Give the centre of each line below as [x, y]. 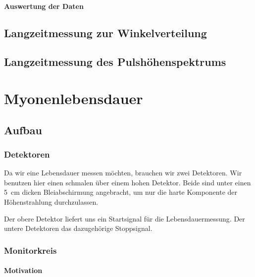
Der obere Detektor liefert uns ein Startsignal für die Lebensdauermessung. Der [125, 218]
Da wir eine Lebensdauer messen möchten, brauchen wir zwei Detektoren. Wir [123, 173]
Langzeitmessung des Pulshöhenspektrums [115, 62]
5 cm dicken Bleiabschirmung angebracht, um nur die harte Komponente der [121, 192]
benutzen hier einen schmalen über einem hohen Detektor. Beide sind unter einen [127, 182]
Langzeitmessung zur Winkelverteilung [105, 32]
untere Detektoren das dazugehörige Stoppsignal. [78, 228]
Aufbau [23, 130]
